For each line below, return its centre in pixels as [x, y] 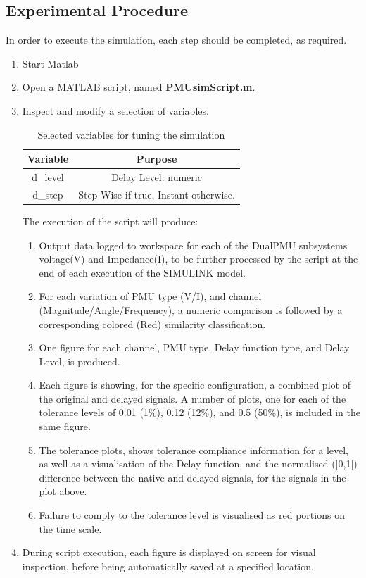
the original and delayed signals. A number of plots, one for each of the [193, 398]
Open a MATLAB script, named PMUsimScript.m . [139, 87]
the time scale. [70, 528]
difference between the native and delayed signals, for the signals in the [193, 477]
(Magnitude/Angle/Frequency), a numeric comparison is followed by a [191, 309]
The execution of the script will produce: [110, 221]
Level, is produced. [80, 361]
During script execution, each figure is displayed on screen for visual [169, 552]
